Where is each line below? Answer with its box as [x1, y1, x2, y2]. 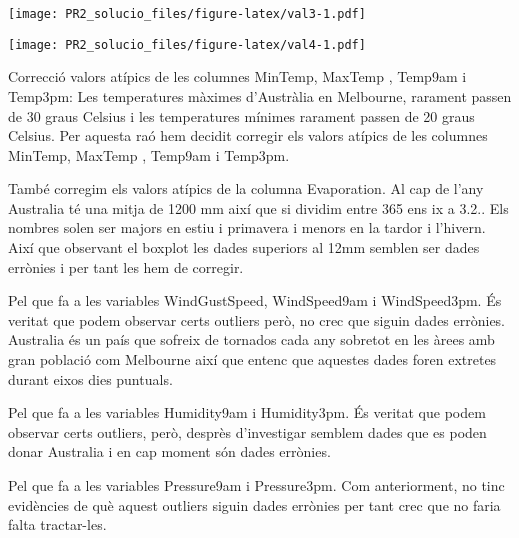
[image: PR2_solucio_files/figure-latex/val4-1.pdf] [8, 37, 366, 52]
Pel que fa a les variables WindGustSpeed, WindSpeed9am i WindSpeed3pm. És [8, 290, 502, 311]
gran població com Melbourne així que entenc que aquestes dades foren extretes [8, 349, 497, 370]
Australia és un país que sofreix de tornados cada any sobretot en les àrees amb [8, 329, 495, 350]
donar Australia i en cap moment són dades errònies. [8, 441, 331, 462]
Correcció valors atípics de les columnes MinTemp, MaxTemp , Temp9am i [8, 66, 467, 87]
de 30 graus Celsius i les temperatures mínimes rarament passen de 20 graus [8, 105, 475, 126]
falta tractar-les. [8, 514, 107, 535]
